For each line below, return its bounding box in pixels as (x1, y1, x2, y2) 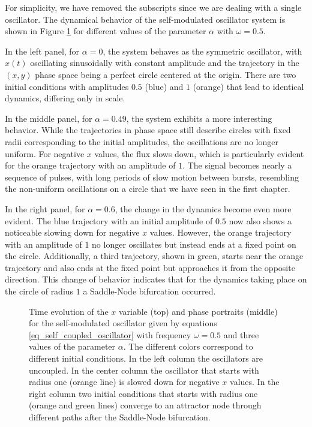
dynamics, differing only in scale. (5, 92, 125, 104)
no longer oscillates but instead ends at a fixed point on (92, 237, 296, 250)
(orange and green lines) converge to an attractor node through (29, 399, 262, 411)
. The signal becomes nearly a (182, 159, 292, 172)
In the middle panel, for (5, 112, 92, 124)
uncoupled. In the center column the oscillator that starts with (29, 363, 259, 376)
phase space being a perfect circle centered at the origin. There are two (35, 68, 296, 80)
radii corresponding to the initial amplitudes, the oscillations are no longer (5, 135, 278, 148)
